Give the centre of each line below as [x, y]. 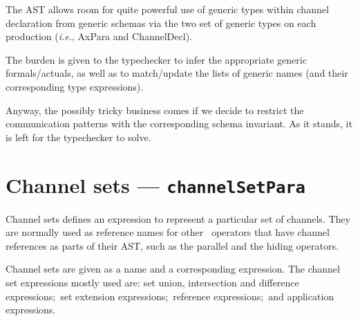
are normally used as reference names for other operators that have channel [168, 232]
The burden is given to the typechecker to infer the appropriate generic [156, 59]
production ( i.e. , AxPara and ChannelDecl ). [99, 36]
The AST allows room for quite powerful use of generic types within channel [167, 9]
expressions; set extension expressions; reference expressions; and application [170, 296]
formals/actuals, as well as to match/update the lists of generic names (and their [177, 73]
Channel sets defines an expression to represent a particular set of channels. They [178, 218]
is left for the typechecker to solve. [78, 137]
